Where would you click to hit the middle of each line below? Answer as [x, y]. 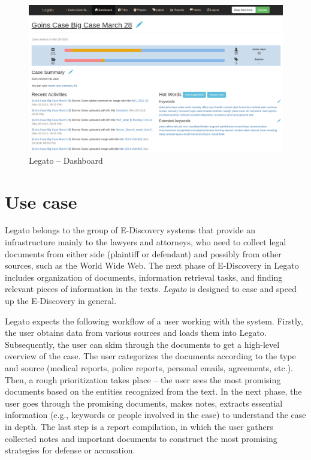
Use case [41, 201]
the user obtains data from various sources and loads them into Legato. [136, 333]
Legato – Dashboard [66, 160]
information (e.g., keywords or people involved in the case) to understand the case [155, 415]
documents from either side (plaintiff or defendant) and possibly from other [143, 253]
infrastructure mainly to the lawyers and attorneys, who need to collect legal [146, 242]
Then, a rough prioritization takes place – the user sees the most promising [143, 379]
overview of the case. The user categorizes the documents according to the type [150, 356]
